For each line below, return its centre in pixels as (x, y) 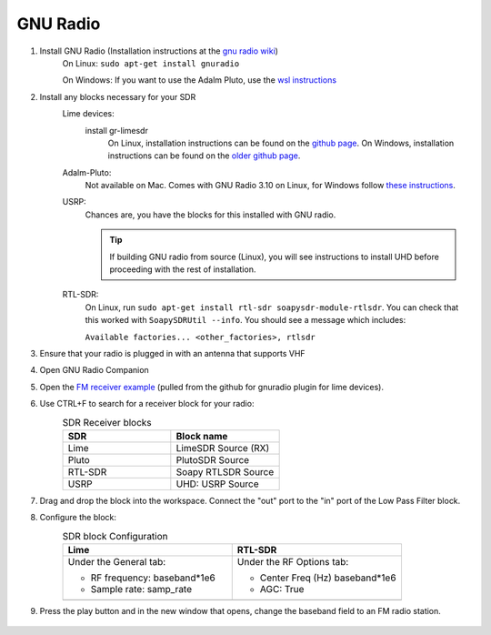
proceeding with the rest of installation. (183, 269)
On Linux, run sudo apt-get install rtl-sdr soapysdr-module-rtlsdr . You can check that (272, 307)
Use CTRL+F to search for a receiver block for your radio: (147, 404)
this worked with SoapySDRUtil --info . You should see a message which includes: (245, 320)
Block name (202, 436)
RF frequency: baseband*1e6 (153, 578)
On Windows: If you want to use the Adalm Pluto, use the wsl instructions (199, 80)
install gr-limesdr (117, 130)
